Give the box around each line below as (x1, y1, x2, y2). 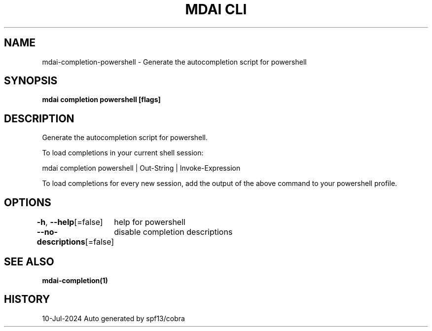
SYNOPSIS (4, 74, 58, 87)
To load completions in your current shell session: (42, 148, 204, 157)
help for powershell (114, 217, 185, 227)
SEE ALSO (4, 255, 54, 268)
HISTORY (4, 293, 50, 306)
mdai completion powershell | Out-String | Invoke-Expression (42, 164, 241, 173)
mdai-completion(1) (42, 276, 108, 285)
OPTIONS (4, 196, 51, 209)
